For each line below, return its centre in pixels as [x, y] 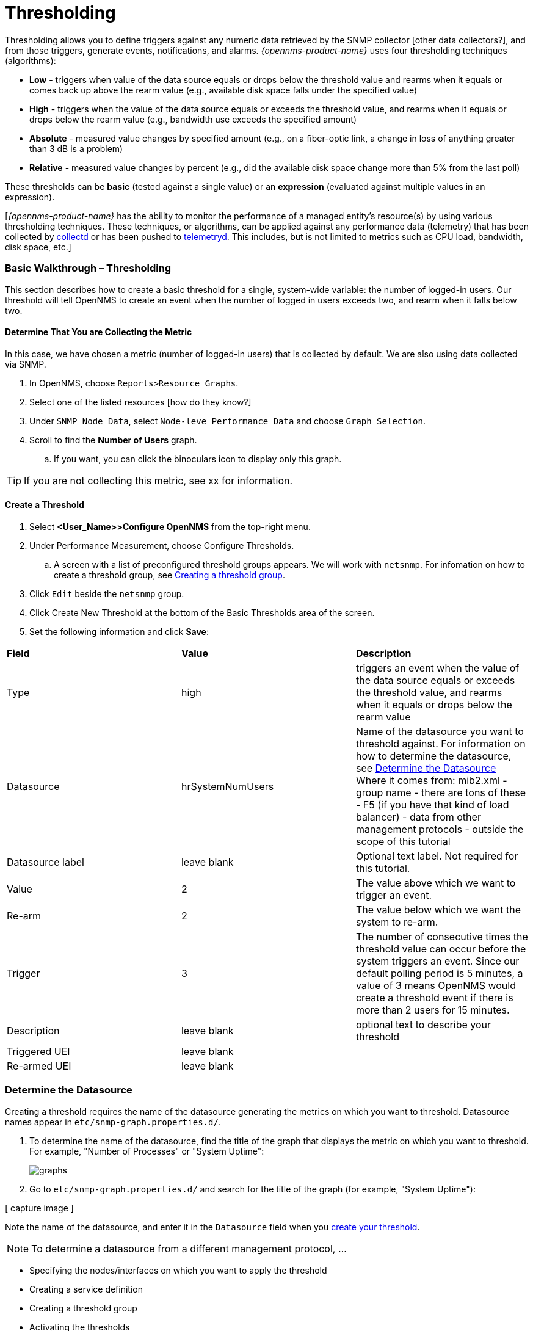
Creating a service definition [86, 1289]
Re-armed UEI [39, 1066]
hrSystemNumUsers [227, 786]
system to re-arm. [397, 922]
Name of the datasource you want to [440, 731]
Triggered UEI [38, 1051]
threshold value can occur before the [441, 948]
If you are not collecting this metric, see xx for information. [158, 480]
